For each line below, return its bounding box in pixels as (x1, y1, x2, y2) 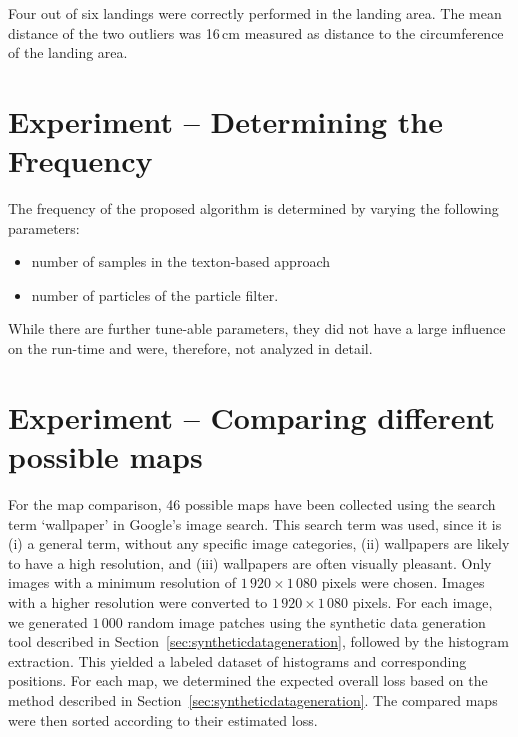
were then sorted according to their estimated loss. (8, 709, 318, 730)
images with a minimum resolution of (8, 572, 237, 593)
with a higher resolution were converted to (8, 591, 268, 612)
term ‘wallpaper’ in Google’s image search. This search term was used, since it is (8, 513, 502, 534)
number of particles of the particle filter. (31, 284, 279, 305)
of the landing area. (8, 42, 128, 63)
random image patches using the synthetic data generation (127, 611, 486, 632)
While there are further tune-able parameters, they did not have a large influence (8, 318, 506, 339)
